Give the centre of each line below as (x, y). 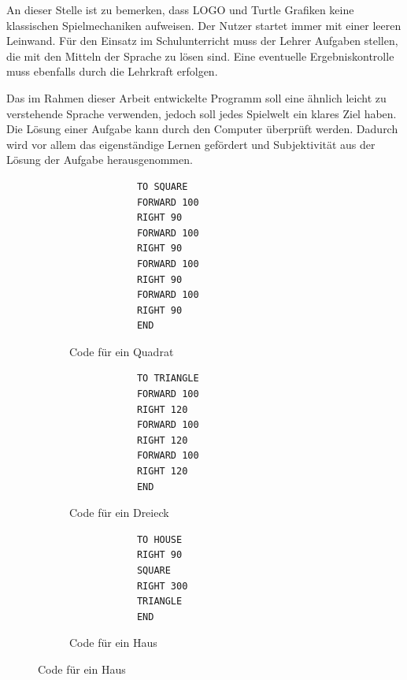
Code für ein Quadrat (122, 351)
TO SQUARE (162, 186)
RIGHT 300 (162, 586)
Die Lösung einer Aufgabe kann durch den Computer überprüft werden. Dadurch (202, 129)
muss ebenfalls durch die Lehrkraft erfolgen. (112, 71)
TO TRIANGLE (168, 379)
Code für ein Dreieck (119, 513)
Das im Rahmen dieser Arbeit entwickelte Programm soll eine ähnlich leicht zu (196, 97)
